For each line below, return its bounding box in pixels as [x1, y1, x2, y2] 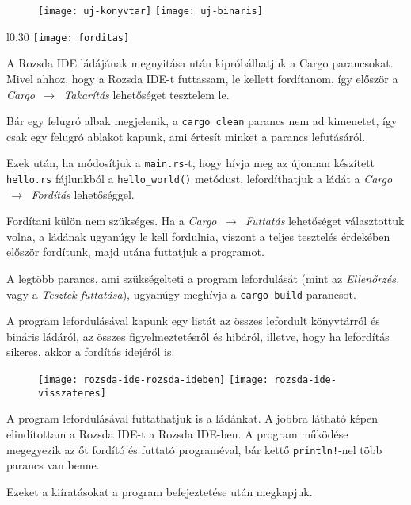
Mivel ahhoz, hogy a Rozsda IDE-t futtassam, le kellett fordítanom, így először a [6, 70, 398, 86]
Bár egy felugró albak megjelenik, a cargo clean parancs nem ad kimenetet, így [6, 113, 398, 129]
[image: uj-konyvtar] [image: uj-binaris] [38, 6, 263, 17]
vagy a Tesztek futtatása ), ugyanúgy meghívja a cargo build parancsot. [6, 285, 356, 302]
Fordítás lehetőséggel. [31, 186, 135, 202]
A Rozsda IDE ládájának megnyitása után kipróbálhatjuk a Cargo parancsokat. [6, 55, 394, 71]
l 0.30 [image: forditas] [6, 28, 130, 44]
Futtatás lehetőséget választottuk [245, 212, 405, 229]
